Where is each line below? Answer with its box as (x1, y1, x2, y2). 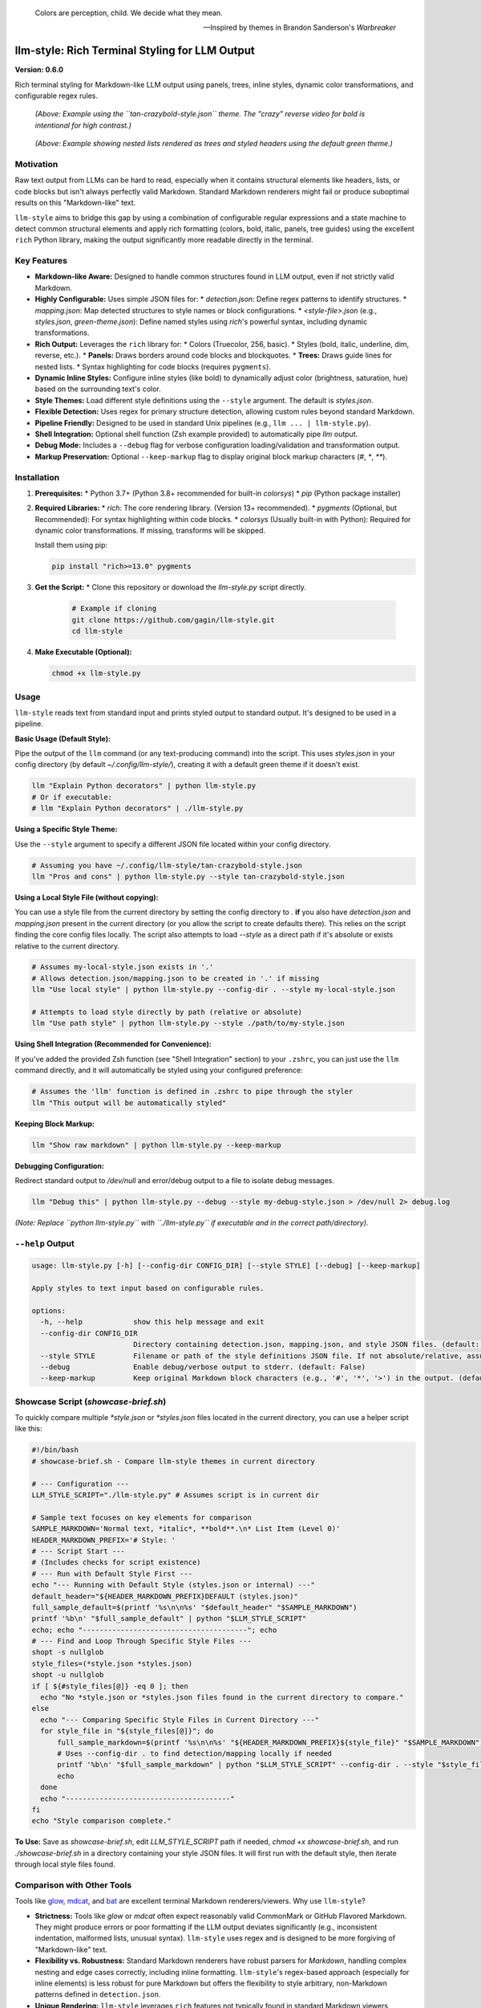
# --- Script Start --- (31, 1546, 126, 1556)
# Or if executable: (31, 792, 112, 802)
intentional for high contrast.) (34, 120, 131, 130)
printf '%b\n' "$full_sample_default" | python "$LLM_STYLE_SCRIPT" (31, 1614, 307, 1623)
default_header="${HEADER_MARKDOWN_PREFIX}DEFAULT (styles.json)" (31, 1591, 298, 1601)
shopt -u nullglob (31, 1671, 104, 1679)
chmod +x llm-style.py (51, 669, 141, 678)
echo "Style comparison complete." (31, 1816, 172, 1826)
